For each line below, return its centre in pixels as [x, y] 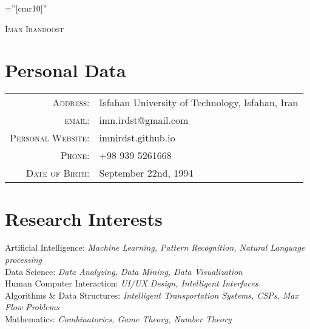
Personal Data [66, 70]
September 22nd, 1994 [146, 173]
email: [77, 120]
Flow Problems [32, 307]
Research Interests [84, 218]
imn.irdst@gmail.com [144, 120]
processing [24, 259]
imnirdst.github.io [137, 138]
